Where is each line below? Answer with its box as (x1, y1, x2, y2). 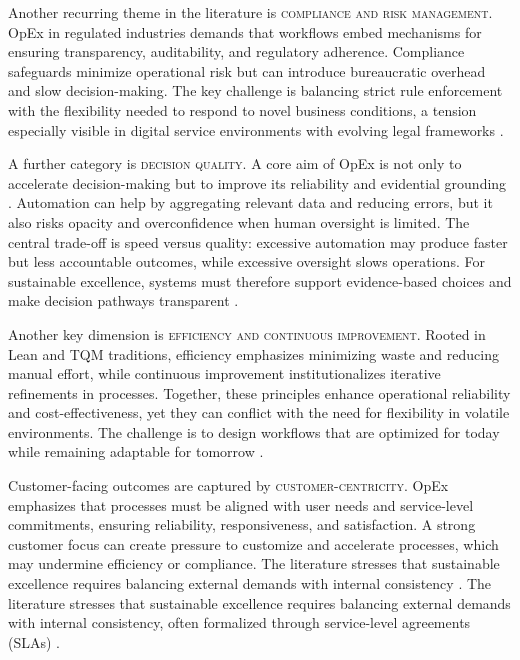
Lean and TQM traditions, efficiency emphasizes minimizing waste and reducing (8, 343, 499, 364)
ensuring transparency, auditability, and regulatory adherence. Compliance (8, 41, 465, 62)
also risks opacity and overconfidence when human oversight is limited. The (8, 211, 470, 232)
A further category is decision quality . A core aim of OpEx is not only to (8, 153, 462, 174)
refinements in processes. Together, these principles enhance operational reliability (8, 382, 511, 403)
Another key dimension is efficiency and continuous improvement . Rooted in (8, 323, 486, 344)
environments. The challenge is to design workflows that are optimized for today (8, 421, 500, 442)
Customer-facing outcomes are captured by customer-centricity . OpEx (8, 475, 449, 496)
